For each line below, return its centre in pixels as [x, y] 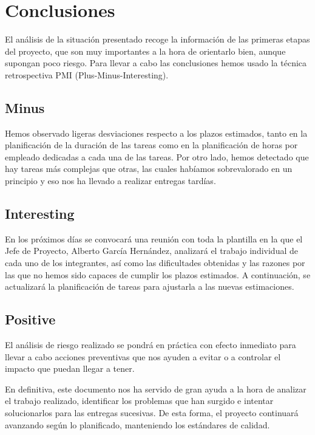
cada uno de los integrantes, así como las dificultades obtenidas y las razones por [155, 263]
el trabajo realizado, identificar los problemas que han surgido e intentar [139, 401]
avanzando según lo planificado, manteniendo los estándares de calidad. [137, 424]
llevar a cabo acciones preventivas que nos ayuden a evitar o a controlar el [143, 356]
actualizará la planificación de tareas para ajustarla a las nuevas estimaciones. [150, 286]
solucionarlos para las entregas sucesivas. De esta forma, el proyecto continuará [152, 413]
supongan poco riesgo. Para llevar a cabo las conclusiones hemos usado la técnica [156, 63]
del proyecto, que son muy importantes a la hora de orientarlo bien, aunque [145, 51]
